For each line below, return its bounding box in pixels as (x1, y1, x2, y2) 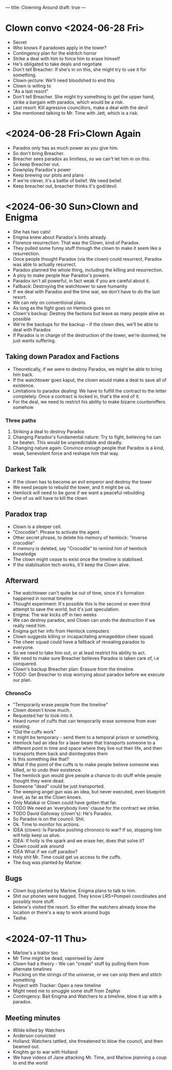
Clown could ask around (12, 843, 64, 849)
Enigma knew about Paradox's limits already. (12, 234, 107, 240)
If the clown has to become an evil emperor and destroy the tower (12, 478, 152, 485)
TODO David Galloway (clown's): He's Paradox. (12, 810, 113, 816)
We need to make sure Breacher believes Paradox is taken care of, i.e (12, 655, 160, 661)
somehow (12, 404, 34, 410)
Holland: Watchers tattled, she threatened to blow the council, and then (12, 1038, 163, 1044)
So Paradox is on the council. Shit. (12, 815, 85, 822)
